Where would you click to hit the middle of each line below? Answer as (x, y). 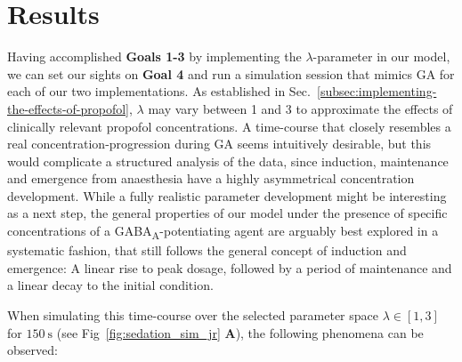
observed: (32, 350)
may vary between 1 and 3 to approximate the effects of (300, 108)
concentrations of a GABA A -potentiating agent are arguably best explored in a (223, 232)
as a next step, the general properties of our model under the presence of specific (227, 213)
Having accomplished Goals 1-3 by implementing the (154, 56)
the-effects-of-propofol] (69, 108)
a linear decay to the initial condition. (110, 285)
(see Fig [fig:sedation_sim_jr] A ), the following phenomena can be (240, 332)
